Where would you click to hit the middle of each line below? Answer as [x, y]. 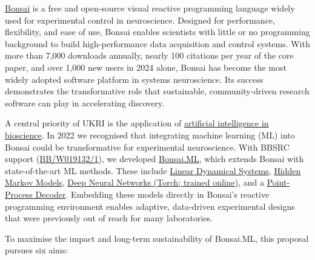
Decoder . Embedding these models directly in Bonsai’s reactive [152, 194]
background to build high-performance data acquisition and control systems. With [157, 43]
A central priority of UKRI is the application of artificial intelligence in [137, 123]
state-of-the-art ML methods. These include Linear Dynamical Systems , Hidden [153, 170]
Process [19, 194]
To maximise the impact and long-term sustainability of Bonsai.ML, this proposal [157, 238]
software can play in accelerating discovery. [85, 102]
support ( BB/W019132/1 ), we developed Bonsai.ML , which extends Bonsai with [154, 159]
